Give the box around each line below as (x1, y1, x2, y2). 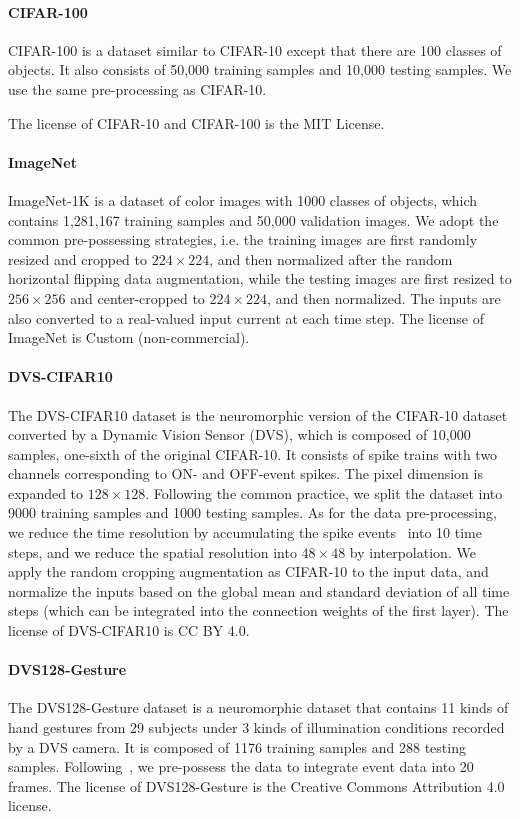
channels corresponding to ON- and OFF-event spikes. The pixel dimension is (8, 463, 483, 484)
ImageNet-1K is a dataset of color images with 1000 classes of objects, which (8, 189, 478, 210)
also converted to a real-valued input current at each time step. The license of (8, 307, 484, 328)
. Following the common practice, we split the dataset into (145, 482, 503, 503)
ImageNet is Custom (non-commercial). (8, 327, 250, 348)
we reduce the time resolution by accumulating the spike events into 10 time (8, 522, 482, 543)
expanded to (8, 482, 84, 503)
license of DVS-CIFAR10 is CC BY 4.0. (8, 620, 250, 641)
